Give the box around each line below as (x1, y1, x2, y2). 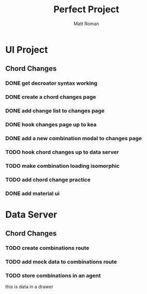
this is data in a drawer (5, 284, 53, 290)
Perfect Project (53, 4, 120, 15)
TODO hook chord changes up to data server (5, 148, 119, 155)
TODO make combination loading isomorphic (5, 162, 120, 169)
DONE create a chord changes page (5, 93, 96, 101)
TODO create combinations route (5, 245, 89, 252)
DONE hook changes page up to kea (5, 121, 97, 128)
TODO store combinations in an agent (5, 272, 101, 279)
